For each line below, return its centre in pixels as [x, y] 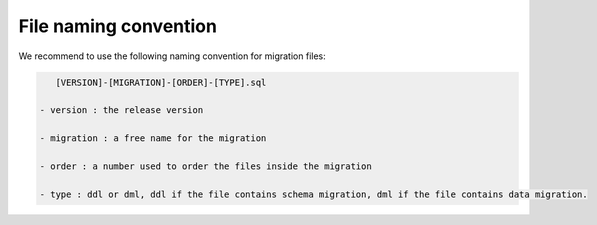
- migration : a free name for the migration [153, 138]
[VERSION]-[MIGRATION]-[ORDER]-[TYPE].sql [161, 82]
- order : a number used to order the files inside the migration [205, 166]
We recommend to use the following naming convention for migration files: [172, 56]
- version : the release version [121, 110]
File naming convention [117, 26]
